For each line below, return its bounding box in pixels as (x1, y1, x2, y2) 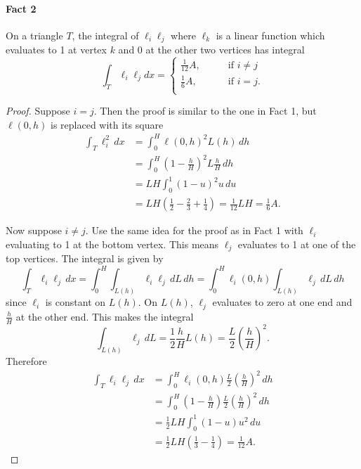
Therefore (6, 353, 47, 368)
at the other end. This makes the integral (15, 309, 194, 323)
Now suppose (6, 223, 62, 238)
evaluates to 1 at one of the (237, 236, 356, 251)
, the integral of (72, 27, 139, 42)
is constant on (45, 295, 106, 309)
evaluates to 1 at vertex (6, 42, 107, 57)
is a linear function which (216, 27, 325, 42)
